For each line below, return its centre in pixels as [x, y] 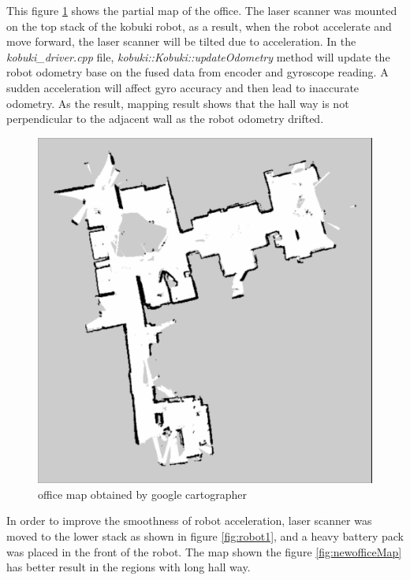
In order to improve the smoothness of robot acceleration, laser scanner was [189, 521]
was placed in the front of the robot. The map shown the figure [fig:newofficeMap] [204, 551]
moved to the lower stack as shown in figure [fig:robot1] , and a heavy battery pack [205, 536]
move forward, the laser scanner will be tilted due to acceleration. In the [181, 41]
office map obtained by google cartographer [142, 494]
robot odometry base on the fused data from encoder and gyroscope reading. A [198, 72]
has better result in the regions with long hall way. [129, 567]
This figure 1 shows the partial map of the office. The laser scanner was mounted [202, 10]
